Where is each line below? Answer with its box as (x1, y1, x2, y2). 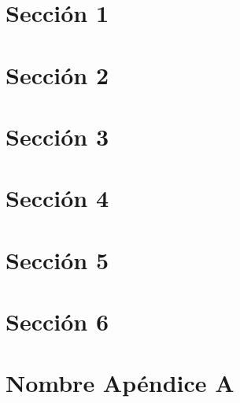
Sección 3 (6, 120, 109, 152)
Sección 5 (6, 243, 109, 275)
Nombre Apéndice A (6, 367, 234, 399)
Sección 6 (6, 305, 109, 338)
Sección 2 (6, 58, 109, 91)
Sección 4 (6, 182, 109, 214)
